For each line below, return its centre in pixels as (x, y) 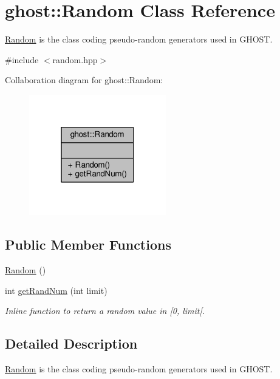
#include (22, 59)
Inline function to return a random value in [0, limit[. (105, 311)
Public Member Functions (88, 244)
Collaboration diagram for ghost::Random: (84, 80)
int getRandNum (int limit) (56, 290)
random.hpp (75, 59)
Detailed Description (71, 343)
